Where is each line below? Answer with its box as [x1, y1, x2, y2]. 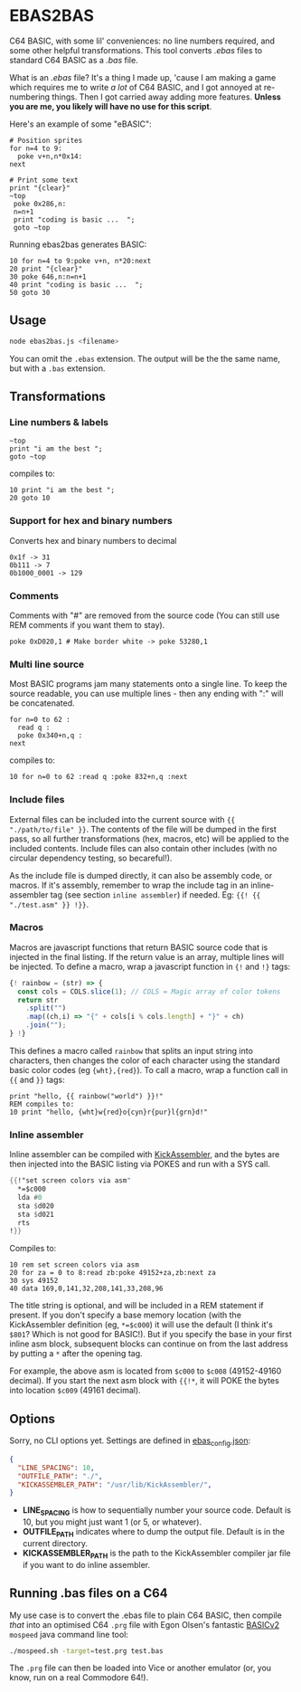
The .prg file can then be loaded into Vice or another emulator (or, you [9, 1662, 272, 1674]
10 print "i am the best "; [9, 486, 116, 495]
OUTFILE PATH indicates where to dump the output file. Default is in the [22, 1526, 285, 1539]
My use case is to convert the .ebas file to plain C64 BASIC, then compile [9, 1610, 282, 1621]
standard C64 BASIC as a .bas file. [9, 54, 138, 65]
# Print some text [9, 176, 79, 185]
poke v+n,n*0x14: [17, 151, 83, 161]
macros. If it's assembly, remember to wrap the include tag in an [9, 879, 249, 890]
